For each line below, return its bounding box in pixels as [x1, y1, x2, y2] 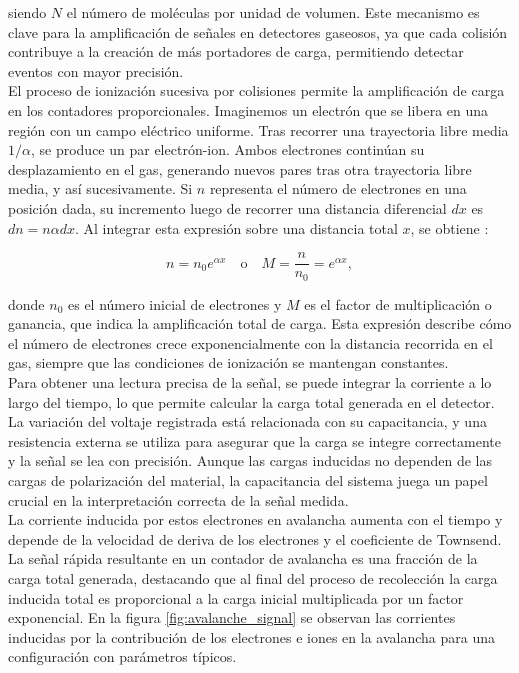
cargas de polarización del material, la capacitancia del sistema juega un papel [8, 469, 488, 490]
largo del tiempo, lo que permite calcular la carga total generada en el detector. [8, 391, 495, 412]
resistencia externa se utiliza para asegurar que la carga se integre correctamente [8, 430, 501, 451]
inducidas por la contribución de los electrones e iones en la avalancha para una [8, 626, 495, 647]
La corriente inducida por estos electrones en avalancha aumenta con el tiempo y [8, 509, 503, 530]
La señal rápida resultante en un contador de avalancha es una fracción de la [8, 548, 478, 569]
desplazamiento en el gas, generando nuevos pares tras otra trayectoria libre [8, 158, 472, 179]
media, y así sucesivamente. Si [8, 178, 193, 199]
